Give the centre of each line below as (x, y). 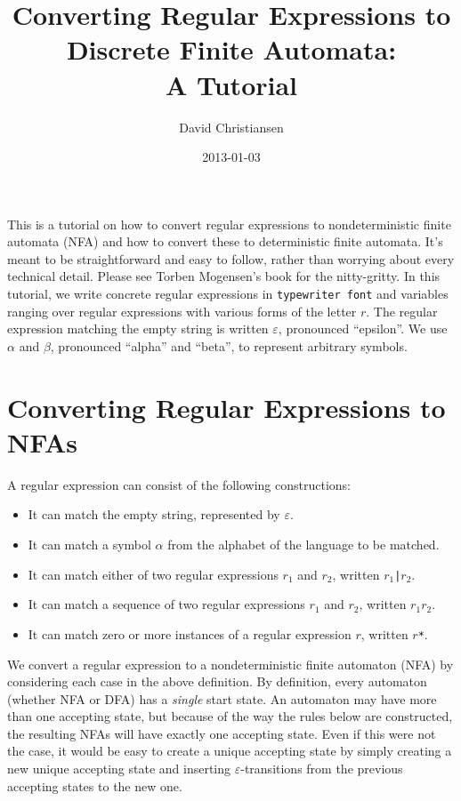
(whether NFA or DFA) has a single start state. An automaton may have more (222, 698)
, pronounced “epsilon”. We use (363, 328)
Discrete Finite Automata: (231, 49)
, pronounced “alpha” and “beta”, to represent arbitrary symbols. (229, 345)
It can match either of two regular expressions (153, 574)
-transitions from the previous (322, 769)
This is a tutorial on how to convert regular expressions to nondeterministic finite (229, 224)
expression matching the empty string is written (138, 328)
